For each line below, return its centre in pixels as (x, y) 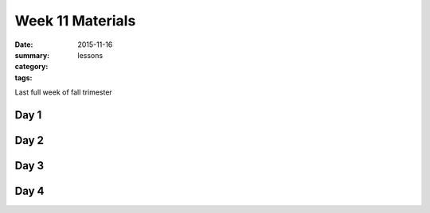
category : (31, 67)
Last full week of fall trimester (64, 92)
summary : (32, 55)
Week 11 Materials (75, 21)
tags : (23, 77)
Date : (24, 45)
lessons (90, 55)
